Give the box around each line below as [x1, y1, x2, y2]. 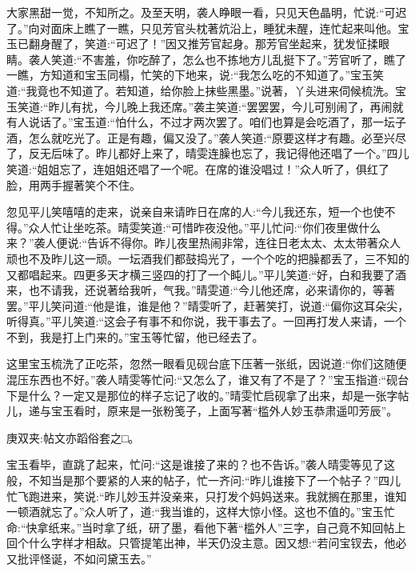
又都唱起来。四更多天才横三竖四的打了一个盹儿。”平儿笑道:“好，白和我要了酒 [6, 266, 407, 282]
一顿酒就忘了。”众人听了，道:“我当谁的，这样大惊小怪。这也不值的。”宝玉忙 [6, 503, 395, 520]
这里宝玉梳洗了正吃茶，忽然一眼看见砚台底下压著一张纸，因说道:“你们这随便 [6, 355, 407, 372]
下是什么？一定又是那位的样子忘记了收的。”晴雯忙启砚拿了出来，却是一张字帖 [6, 386, 409, 403]
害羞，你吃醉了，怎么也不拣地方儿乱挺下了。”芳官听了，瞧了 [93, 50, 407, 67]
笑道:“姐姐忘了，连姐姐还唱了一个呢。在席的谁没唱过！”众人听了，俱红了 [6, 160, 390, 177]
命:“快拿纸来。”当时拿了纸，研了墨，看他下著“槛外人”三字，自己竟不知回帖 [6, 518, 395, 535]
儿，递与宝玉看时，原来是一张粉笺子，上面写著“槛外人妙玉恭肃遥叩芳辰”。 [6, 402, 398, 419]
